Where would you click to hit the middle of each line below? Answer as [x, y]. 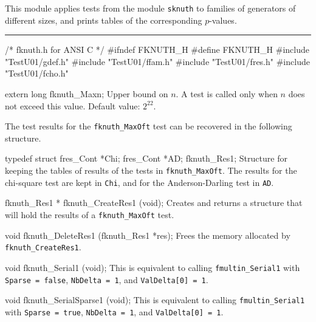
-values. [223, 20]
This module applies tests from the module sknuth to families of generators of [150, 8]
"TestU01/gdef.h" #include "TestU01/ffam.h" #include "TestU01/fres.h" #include [157, 61]
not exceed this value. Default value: [73, 105]
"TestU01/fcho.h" [37, 73]
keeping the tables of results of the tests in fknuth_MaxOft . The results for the [151, 170]
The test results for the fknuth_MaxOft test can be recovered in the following [149, 126]
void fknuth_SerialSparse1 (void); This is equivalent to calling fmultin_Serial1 [155, 300]
